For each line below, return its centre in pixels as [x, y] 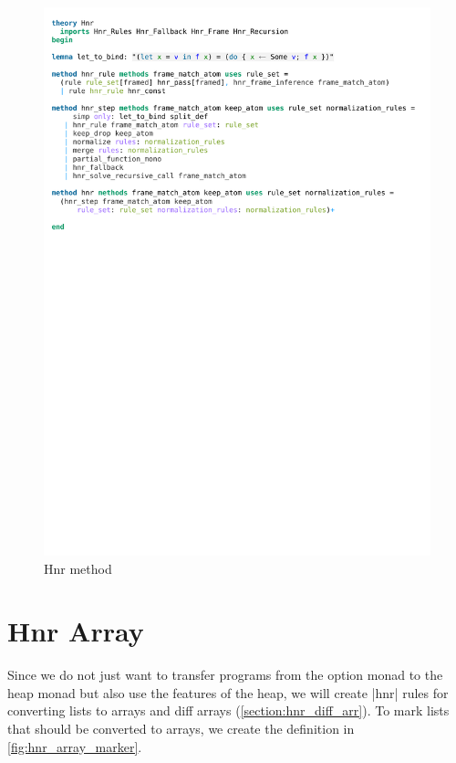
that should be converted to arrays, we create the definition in [181, 729]
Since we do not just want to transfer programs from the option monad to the [225, 675]
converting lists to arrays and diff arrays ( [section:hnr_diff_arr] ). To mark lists [228, 710]
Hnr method [78, 568]
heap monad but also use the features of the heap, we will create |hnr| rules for [228, 692]
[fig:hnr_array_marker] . [75, 746]
